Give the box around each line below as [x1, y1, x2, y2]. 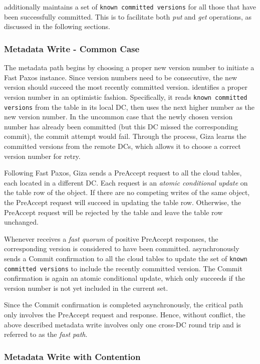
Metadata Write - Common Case [4, 42, 140, 55]
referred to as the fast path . [4, 329, 88, 339]
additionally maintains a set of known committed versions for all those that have [4, 2, 256, 12]
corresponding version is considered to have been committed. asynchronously [4, 243, 239, 254]
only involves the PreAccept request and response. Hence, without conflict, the [4, 309, 245, 319]
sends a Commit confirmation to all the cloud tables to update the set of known [4, 253, 247, 263]
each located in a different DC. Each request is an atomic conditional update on [4, 177, 248, 188]
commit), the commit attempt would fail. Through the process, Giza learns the [4, 131, 246, 141]
